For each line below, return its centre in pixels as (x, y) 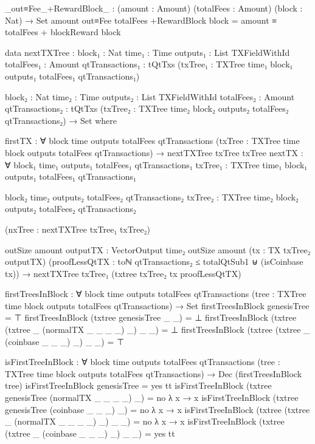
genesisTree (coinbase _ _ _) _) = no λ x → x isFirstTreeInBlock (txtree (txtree (157, 409)
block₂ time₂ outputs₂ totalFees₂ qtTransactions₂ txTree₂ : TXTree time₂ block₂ (152, 196)
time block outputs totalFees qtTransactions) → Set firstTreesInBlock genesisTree (157, 305)
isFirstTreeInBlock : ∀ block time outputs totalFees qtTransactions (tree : (143, 362)
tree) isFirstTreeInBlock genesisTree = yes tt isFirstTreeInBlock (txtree (138, 385)
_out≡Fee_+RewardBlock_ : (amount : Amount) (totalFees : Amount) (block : (154, 8)
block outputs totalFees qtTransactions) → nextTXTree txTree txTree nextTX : (154, 152)
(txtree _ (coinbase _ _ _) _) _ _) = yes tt (90, 433)
